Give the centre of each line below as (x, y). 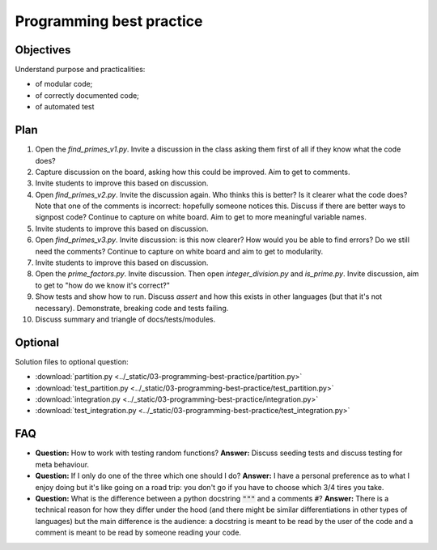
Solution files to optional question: (72, 361)
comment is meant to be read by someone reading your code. (138, 533)
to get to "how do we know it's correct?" (102, 285)
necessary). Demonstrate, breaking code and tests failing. (132, 308)
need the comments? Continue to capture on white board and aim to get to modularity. (179, 251)
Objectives (43, 50)
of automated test (65, 107)
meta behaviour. (62, 464)
